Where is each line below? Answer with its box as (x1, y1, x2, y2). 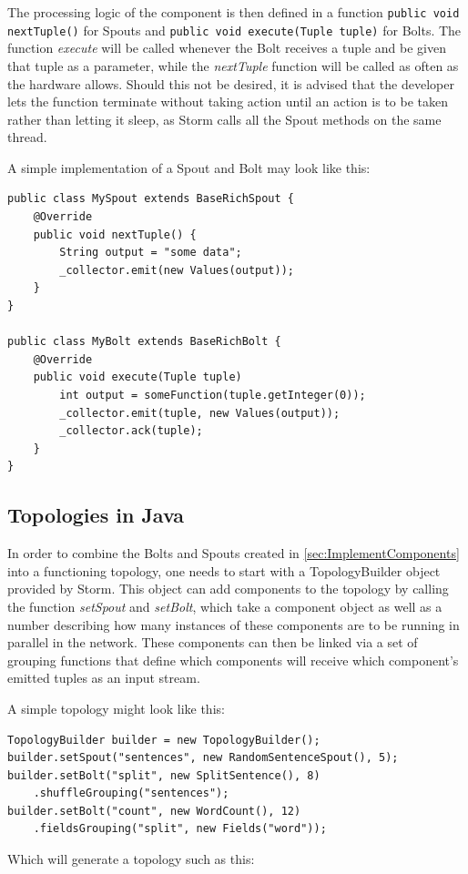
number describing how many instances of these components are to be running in (7, 615, 460, 634)
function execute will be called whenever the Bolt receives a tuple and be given (7, 38, 446, 57)
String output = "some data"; (59, 246, 242, 259)
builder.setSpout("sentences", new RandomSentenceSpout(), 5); (7, 751, 399, 765)
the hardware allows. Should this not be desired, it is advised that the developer (7, 74, 454, 93)
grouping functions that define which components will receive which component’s (7, 650, 459, 669)
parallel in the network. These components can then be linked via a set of (7, 633, 418, 652)
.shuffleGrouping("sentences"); (33, 787, 229, 800)
